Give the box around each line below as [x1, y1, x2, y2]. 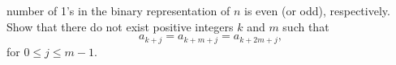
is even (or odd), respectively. [244, 2, 390, 18]
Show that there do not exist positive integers [6, 18, 234, 35]
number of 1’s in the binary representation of [6, 2, 230, 18]
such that [282, 18, 329, 35]
